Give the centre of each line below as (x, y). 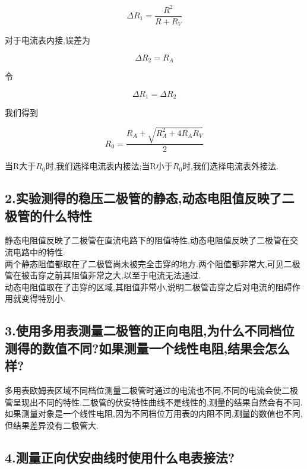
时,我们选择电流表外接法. (230, 166)
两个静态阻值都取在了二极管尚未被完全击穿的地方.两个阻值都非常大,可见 (144, 263)
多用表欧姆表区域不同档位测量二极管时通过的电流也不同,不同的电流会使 (143, 390)
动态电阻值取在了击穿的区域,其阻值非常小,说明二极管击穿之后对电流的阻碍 (148, 286)
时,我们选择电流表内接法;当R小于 (109, 166)
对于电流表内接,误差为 (48, 40)
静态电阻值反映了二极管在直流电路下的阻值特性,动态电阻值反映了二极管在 (147, 240)
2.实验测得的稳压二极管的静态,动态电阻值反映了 (143, 198)
